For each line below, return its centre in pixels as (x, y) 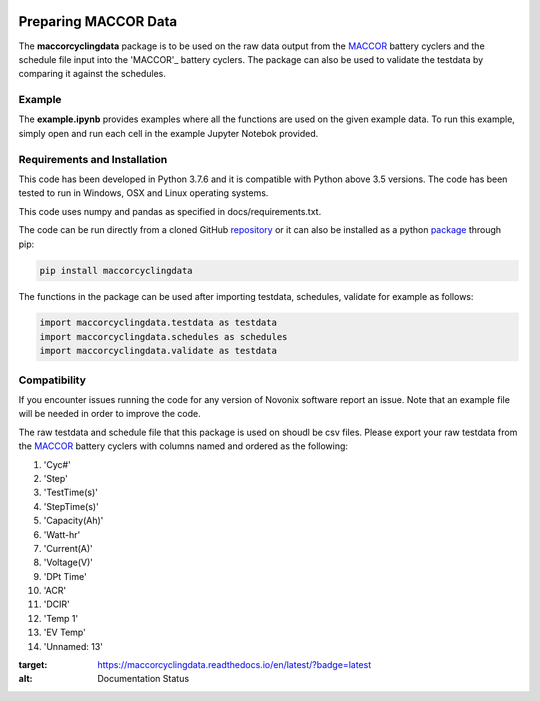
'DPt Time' (65, 576)
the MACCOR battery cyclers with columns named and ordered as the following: (183, 446)
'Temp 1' (61, 618)
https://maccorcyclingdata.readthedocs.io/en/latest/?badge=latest (234, 665)
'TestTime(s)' (71, 492)
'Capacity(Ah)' (73, 521)
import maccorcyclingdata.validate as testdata (158, 351)
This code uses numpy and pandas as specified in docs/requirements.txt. (170, 211)
